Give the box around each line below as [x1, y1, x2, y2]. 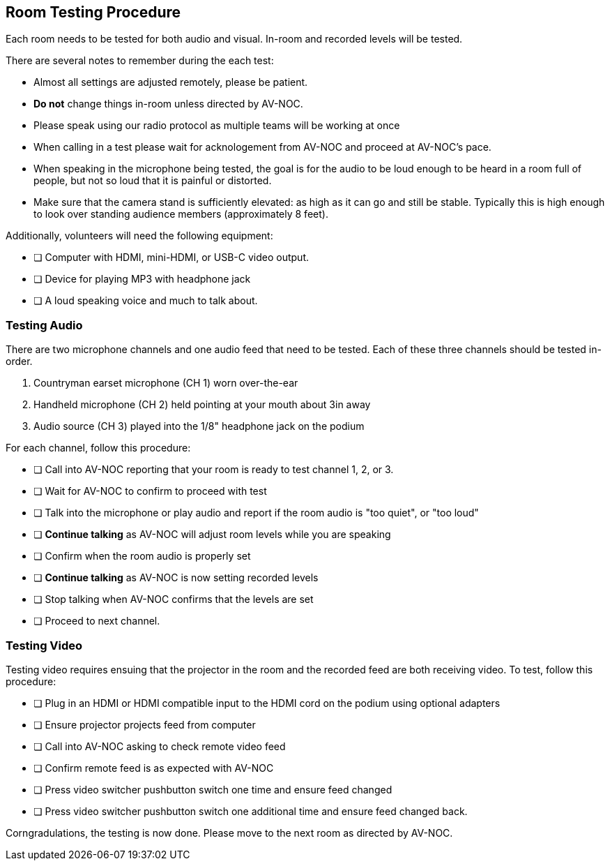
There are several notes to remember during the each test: [6, 54, 274, 67]
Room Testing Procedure [6, 3, 181, 21]
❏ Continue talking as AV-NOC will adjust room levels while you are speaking [33, 528, 391, 541]
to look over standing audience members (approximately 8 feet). [33, 208, 328, 221]
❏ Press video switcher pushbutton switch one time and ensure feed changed [33, 783, 392, 796]
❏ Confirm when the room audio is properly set [33, 550, 251, 562]
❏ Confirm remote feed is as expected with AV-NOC [33, 761, 274, 774]
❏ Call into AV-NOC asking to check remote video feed [33, 740, 286, 752]
